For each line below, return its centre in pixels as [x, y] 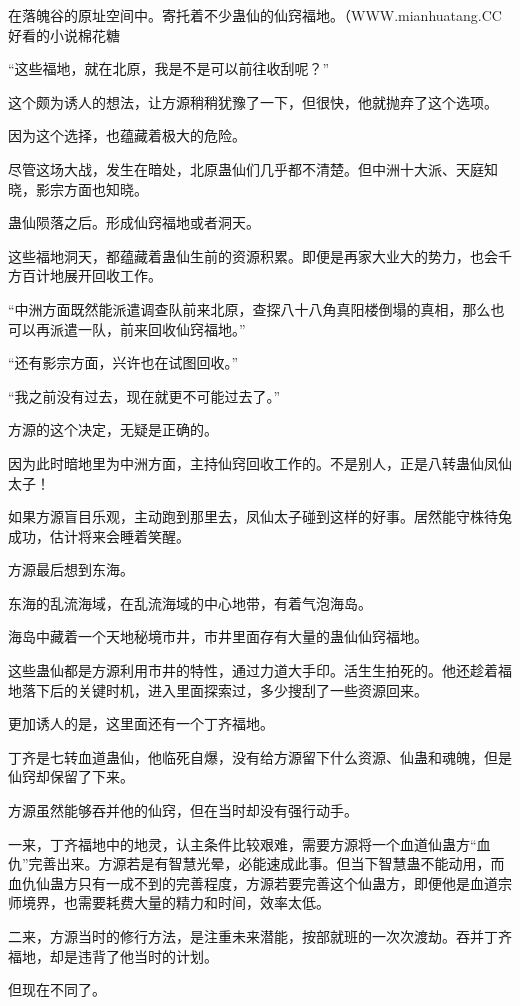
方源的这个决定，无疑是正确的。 [113, 429]
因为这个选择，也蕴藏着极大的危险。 [127, 135]
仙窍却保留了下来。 [71, 776]
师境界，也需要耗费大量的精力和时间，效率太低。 [169, 902]
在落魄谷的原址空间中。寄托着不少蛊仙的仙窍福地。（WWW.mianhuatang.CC [255, 15]
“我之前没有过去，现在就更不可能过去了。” [144, 395]
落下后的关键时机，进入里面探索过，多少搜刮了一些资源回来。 [224, 689]
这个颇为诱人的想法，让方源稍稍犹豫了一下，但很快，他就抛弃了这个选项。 [253, 101]
